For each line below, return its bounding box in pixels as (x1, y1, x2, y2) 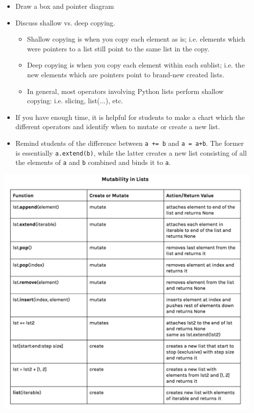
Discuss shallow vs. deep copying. (15, 17, 115, 27)
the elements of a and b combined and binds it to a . (15, 157, 171, 167)
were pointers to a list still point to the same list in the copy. (27, 43, 210, 53)
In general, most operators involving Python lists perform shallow (27, 86, 224, 96)
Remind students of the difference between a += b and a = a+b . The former (15, 138, 244, 148)
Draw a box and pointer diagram (15, 1, 114, 11)
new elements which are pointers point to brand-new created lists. (27, 69, 224, 79)
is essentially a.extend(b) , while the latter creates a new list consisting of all (15, 147, 247, 158)
